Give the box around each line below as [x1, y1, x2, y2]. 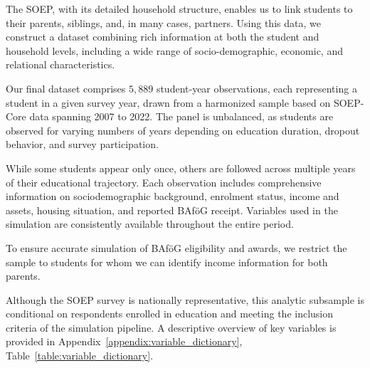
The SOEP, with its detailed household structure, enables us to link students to [6, 1, 353, 16]
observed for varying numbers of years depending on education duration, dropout [6, 122, 360, 137]
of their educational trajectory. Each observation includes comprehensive [6, 174, 322, 189]
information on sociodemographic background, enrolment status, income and [6, 189, 339, 204]
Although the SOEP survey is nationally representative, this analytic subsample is [6, 292, 364, 307]
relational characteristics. [6, 57, 115, 72]
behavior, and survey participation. [6, 137, 159, 152]
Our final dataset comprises [6, 80, 126, 95]
